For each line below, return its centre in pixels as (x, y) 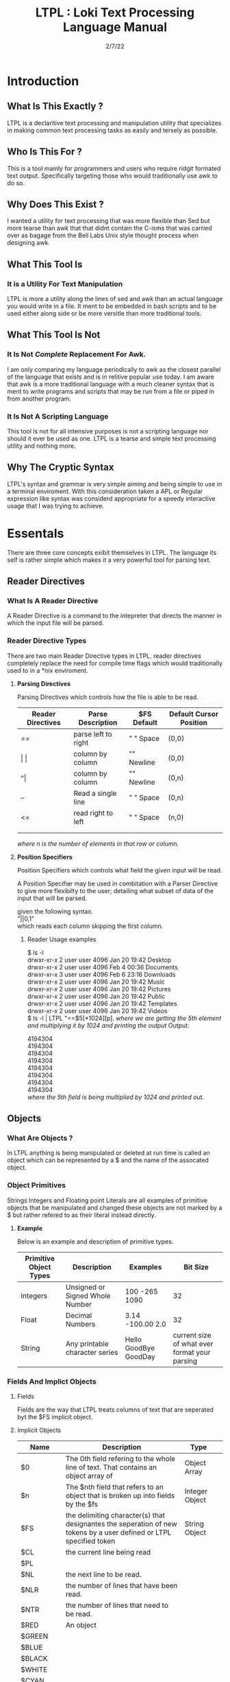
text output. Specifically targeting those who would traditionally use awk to (112, 176)
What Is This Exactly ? (55, 107)
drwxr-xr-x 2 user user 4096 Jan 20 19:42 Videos (97, 1010)
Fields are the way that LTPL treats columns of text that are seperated (115, 1410)
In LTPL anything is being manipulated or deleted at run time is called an (108, 1153)
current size (192, 1335)
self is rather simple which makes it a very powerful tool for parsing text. (109, 560)
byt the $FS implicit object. (55, 1417)
